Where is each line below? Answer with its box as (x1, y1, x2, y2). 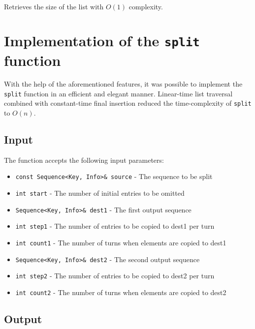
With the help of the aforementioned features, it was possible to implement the (4, 79, 243, 89)
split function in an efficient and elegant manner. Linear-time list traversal (4, 88, 233, 98)
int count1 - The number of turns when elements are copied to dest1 (15, 237, 226, 247)
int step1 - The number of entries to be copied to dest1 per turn (15, 221, 215, 231)
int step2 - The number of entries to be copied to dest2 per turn (15, 270, 215, 281)
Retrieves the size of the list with (4, 1, 104, 11)
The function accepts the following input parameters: (4, 154, 164, 165)
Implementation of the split (4, 30, 200, 50)
